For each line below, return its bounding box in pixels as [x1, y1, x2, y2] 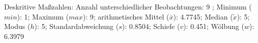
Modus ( [4, 21, 31, 31]
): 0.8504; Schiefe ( [122, 21, 180, 31]
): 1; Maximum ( [17, 11, 69, 21]
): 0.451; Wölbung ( [183, 21, 244, 31]
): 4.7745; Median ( [173, 11, 233, 21]
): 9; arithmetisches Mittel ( [82, 11, 169, 21]
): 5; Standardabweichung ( [34, 21, 119, 31]
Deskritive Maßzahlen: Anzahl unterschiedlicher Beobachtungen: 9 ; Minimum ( [4, 1, 252, 11]
